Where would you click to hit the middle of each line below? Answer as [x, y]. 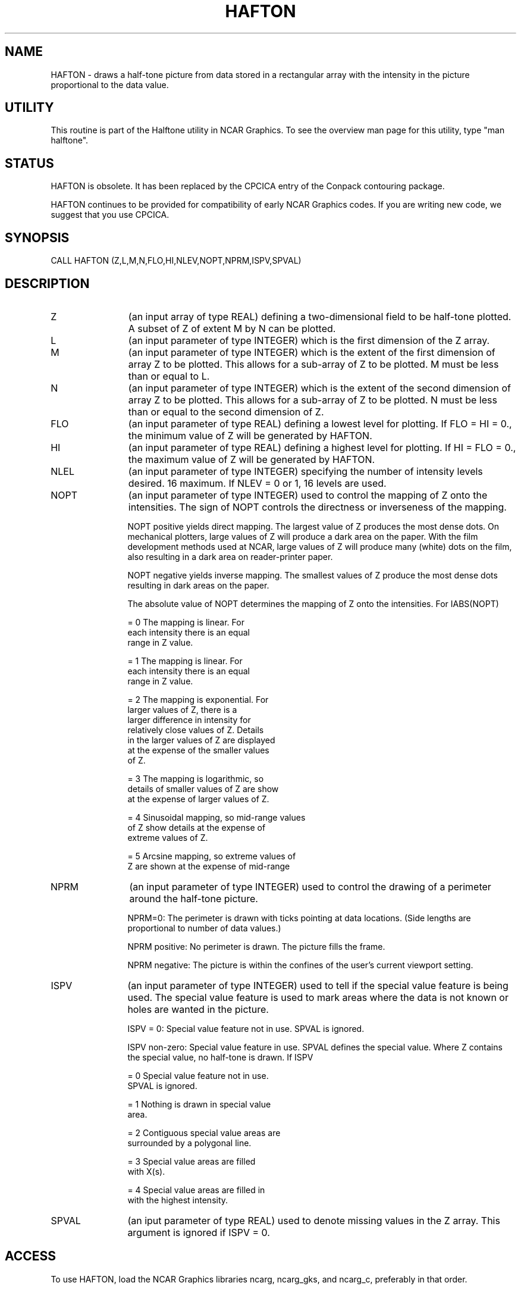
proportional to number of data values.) [204, 928]
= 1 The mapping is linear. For [185, 661]
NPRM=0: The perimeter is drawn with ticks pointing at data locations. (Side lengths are [299, 918]
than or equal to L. [169, 376]
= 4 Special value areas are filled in [196, 1190]
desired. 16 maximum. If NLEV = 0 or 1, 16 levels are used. [257, 483]
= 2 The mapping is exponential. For [198, 699]
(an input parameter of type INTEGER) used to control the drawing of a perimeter [310, 886]
